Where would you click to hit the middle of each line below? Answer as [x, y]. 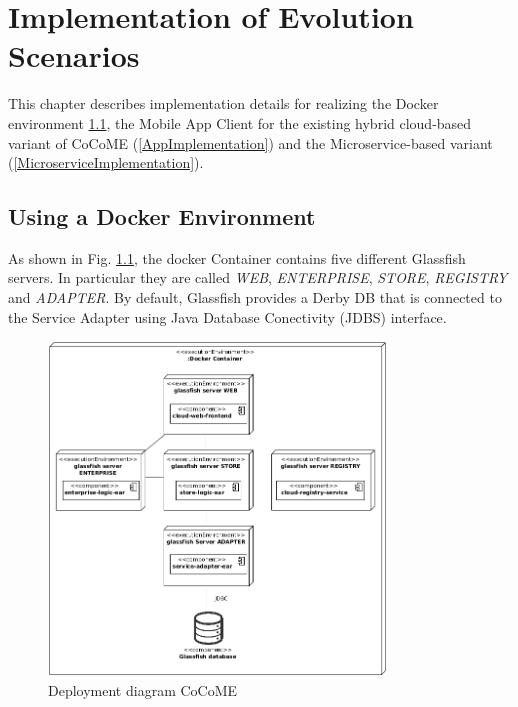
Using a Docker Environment [162, 216]
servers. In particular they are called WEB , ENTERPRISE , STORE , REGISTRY [258, 277]
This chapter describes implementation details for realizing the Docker [223, 103]
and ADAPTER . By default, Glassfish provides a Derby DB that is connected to [255, 297]
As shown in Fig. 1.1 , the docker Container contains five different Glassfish [237, 257]
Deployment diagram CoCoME [143, 689]
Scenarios [74, 55]
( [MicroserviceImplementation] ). [106, 162]
